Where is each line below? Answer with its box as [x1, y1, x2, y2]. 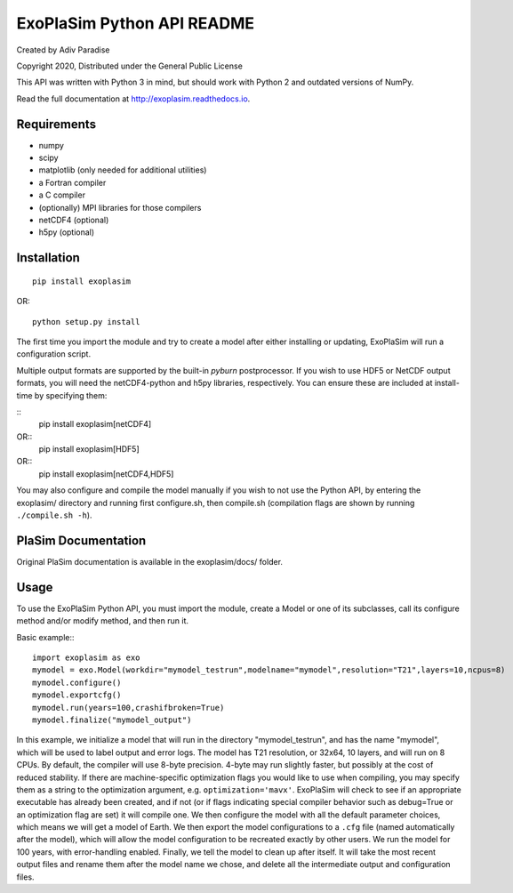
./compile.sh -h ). [16, 510, 92, 520]
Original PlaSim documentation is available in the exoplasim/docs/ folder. [16, 556, 284, 567]
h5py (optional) [38, 227, 95, 237]
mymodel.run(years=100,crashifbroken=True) [32, 703, 225, 712]
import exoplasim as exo [32, 653, 140, 663]
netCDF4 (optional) [38, 214, 109, 225]
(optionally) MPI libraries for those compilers [38, 202, 202, 213]
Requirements [16, 117, 97, 132]
